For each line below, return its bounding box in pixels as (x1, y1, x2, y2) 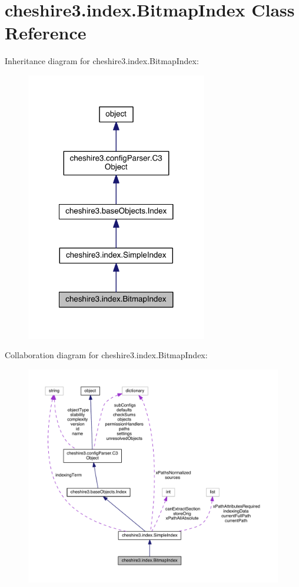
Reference (5, 21, 87, 45)
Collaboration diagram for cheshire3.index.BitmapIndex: (5, 349, 208, 361)
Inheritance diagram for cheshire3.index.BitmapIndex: (5, 55, 199, 67)
